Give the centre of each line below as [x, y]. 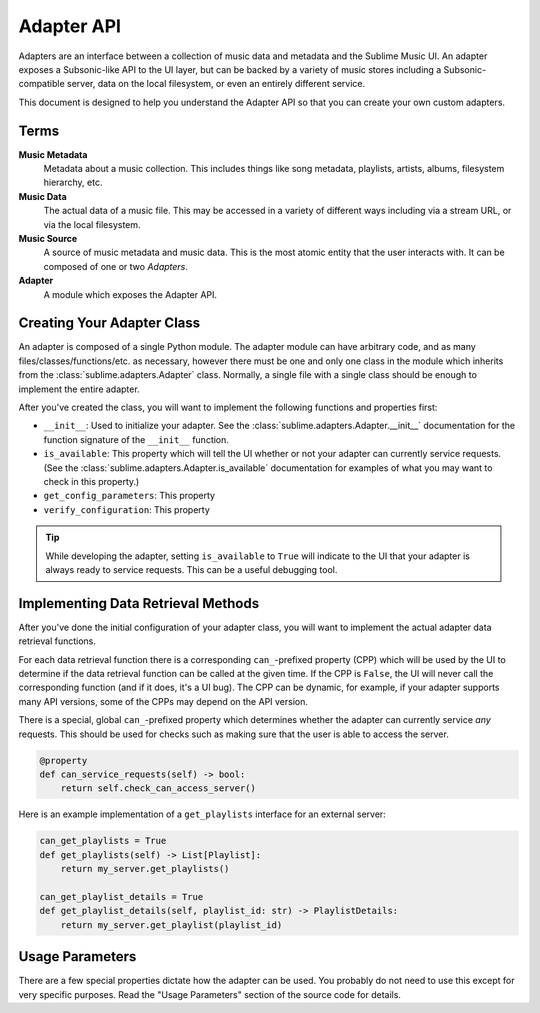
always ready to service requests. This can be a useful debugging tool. [191, 569]
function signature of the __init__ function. [136, 439]
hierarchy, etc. [73, 182]
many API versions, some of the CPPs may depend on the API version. [163, 701]
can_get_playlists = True [103, 841]
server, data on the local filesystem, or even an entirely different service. [215, 84]
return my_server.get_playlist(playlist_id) [171, 924]
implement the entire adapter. [79, 389]
